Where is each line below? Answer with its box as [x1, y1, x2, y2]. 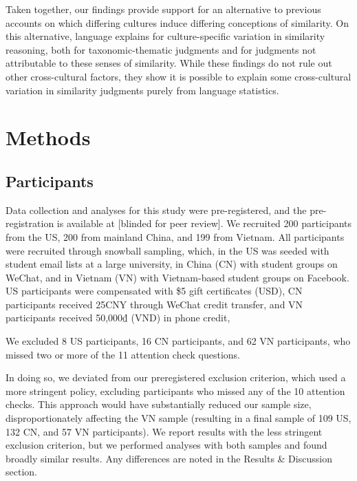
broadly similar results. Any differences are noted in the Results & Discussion [6, 451, 332, 465]
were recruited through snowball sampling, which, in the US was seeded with [6, 243, 329, 257]
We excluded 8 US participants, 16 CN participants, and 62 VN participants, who [6, 334, 351, 348]
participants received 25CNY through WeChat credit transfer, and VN [6, 297, 303, 311]
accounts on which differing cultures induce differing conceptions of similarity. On [6, 15, 349, 30]
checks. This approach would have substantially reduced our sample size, [6, 397, 312, 411]
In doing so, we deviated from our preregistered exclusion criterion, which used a [6, 370, 346, 385]
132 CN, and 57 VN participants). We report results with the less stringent [6, 424, 323, 438]
